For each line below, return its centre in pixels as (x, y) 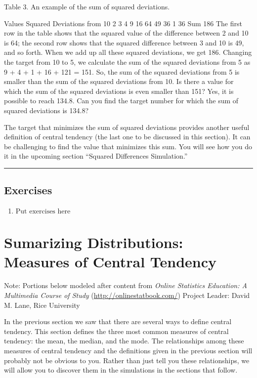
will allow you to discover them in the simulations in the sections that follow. (121, 370)
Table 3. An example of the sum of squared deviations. (87, 6)
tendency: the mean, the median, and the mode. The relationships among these (124, 341)
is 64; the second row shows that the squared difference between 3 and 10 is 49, (124, 42)
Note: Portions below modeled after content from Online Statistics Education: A (126, 285)
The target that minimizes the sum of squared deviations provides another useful (127, 127)
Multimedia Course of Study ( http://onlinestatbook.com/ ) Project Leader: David (127, 295)
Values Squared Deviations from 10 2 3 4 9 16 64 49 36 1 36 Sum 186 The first (123, 23)
